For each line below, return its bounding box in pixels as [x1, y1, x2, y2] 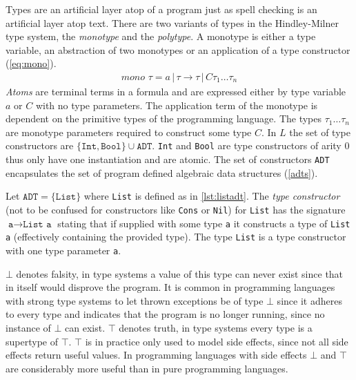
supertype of [6, 334, 58, 348]
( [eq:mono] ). [6, 56, 57, 70]
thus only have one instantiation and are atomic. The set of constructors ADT [6, 152, 330, 167]
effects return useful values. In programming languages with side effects [6, 348, 307, 362]
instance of [6, 320, 51, 334]
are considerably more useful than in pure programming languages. [6, 361, 288, 375]
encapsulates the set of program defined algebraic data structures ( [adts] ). [6, 165, 318, 180]
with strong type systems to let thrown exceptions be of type [6, 293, 264, 307]
